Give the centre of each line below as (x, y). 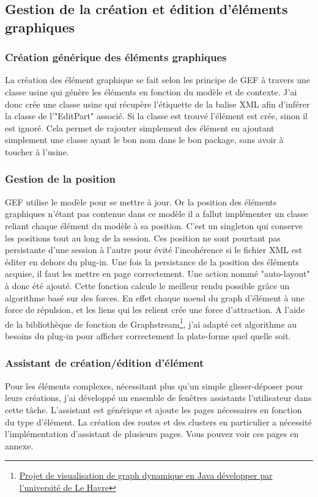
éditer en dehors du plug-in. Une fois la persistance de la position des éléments (152, 261)
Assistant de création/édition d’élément (105, 363)
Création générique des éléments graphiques (116, 57)
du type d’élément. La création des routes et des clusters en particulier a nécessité (158, 422)
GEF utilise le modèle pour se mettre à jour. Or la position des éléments (141, 201)
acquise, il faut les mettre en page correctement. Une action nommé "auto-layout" (157, 274)
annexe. (19, 445)
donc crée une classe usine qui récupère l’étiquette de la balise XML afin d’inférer (157, 104)
